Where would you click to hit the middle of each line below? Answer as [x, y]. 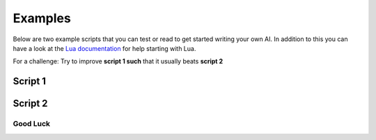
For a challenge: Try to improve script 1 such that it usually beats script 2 [118, 61]
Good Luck [32, 124]
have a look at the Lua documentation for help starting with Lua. [104, 48]
